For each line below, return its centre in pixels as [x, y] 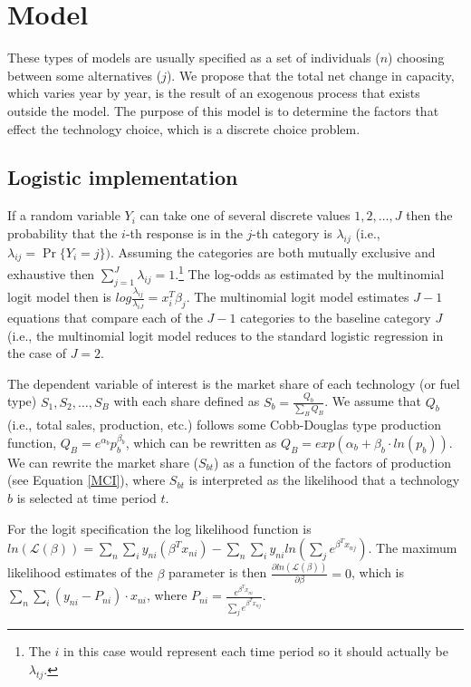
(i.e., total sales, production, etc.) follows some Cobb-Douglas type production [225, 424]
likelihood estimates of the [80, 572]
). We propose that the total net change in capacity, [310, 75]
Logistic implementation [123, 177]
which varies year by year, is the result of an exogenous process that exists [214, 93]
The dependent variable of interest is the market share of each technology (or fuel [234, 383]
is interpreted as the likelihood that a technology [324, 480]
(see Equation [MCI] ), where [87, 480]
